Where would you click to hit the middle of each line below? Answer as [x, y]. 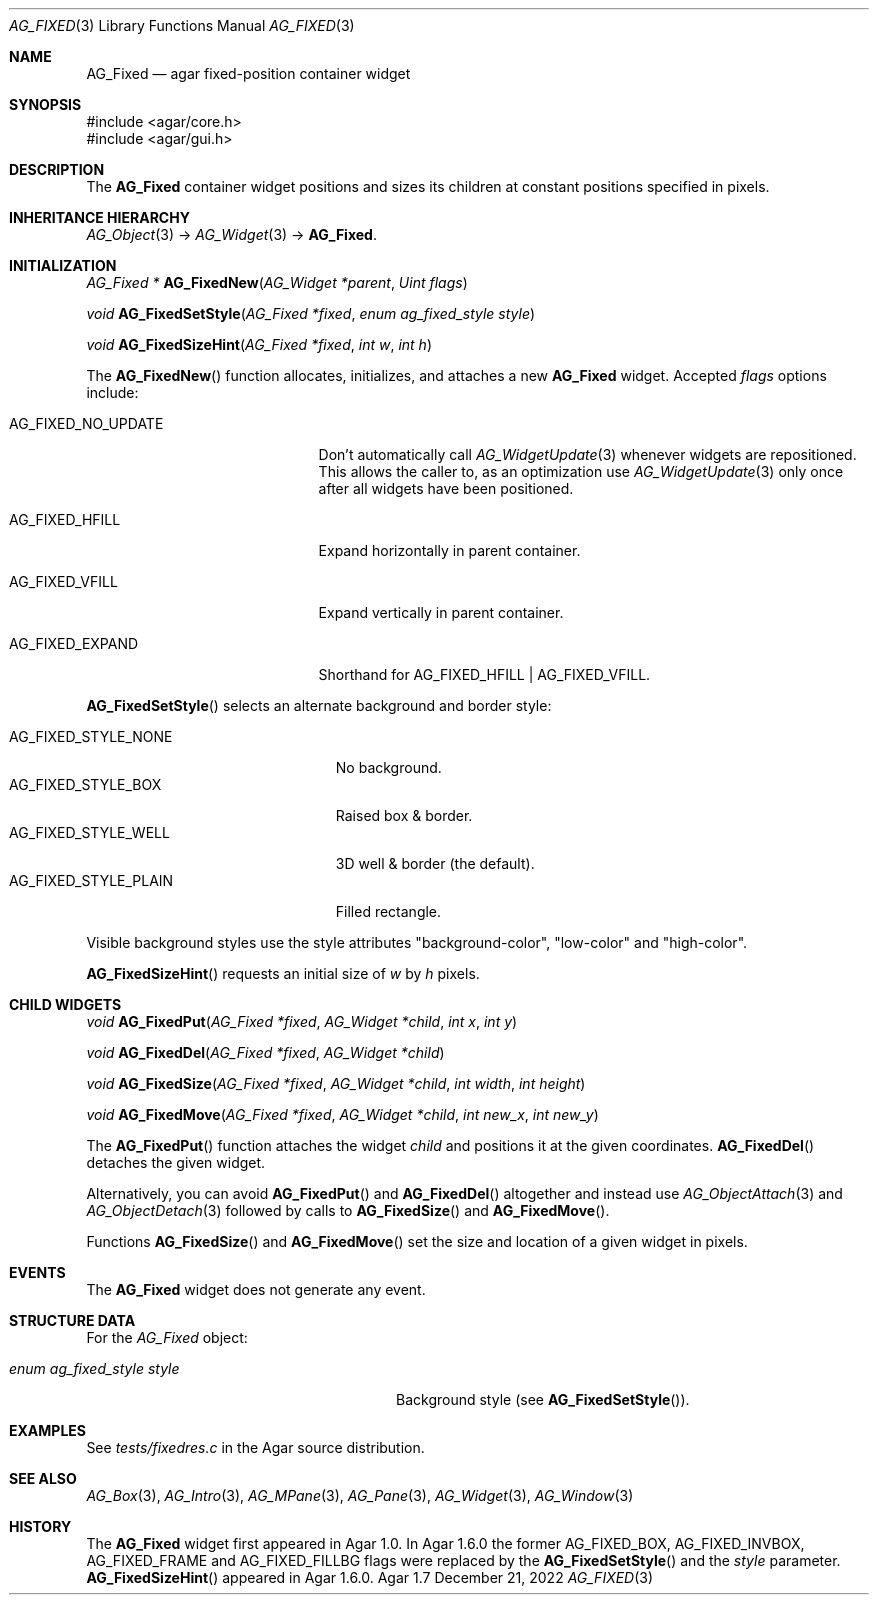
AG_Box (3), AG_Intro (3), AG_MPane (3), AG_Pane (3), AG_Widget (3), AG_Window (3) [360, 1495]
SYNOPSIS [45, 104]
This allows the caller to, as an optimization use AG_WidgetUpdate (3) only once [581, 471]
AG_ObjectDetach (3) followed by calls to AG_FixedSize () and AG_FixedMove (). [348, 1210]
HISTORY [40, 1526]
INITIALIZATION [63, 265]
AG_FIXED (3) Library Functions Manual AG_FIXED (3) [182, 25]
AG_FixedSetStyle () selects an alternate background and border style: [319, 705]
